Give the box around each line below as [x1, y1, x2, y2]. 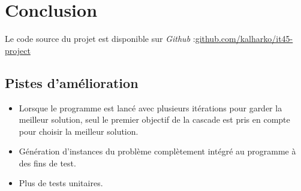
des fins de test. [19, 156, 76, 169]
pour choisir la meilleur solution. [19, 125, 139, 137]
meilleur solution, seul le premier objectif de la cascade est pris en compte [19, 113, 290, 126]
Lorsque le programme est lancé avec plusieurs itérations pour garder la [19, 101, 282, 114]
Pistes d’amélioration [5, 73, 139, 92]
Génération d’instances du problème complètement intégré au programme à [19, 145, 296, 157]
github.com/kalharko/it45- [195, 32, 293, 45]
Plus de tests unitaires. [19, 177, 103, 189]
